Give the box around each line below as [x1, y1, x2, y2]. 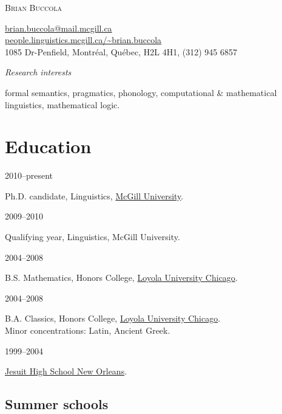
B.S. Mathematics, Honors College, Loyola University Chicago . [5, 271, 238, 284]
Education [5, 134, 92, 159]
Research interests [5, 66, 72, 78]
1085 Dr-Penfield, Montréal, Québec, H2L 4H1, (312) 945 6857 [5, 45, 237, 58]
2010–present [5, 169, 53, 182]
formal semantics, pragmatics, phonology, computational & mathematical [5, 86, 277, 98]
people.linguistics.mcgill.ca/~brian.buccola [5, 33, 162, 46]
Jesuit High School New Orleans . [5, 365, 127, 378]
